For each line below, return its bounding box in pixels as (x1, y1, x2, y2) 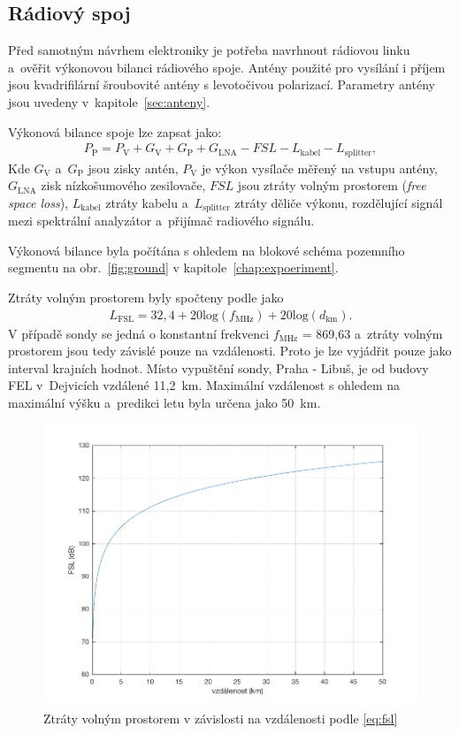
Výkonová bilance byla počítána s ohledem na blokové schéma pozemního (8, 241, 405, 259)
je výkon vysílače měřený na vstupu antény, (202, 158, 439, 177)
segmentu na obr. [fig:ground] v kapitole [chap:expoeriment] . (8, 258, 339, 277)
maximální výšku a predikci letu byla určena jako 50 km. (8, 394, 321, 412)
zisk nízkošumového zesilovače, (41, 176, 206, 195)
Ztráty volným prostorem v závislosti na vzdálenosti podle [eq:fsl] (43, 708, 398, 727)
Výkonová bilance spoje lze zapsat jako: (8, 122, 222, 141)
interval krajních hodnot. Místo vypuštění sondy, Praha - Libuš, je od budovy (8, 358, 429, 377)
